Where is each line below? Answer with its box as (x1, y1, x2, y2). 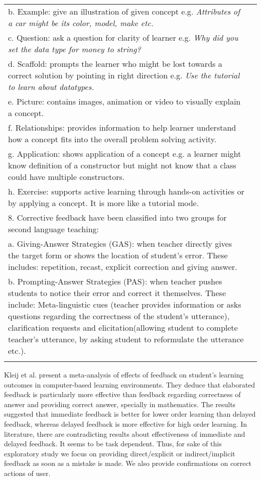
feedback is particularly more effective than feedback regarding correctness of (4, 389, 241, 400)
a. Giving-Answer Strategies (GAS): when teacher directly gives (8, 238, 232, 249)
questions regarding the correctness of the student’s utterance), (8, 310, 230, 322)
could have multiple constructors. (8, 171, 125, 182)
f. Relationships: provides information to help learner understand (8, 122, 236, 133)
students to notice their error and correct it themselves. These (8, 287, 226, 299)
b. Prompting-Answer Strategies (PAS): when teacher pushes (8, 275, 222, 287)
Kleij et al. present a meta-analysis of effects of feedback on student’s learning (4, 369, 244, 379)
